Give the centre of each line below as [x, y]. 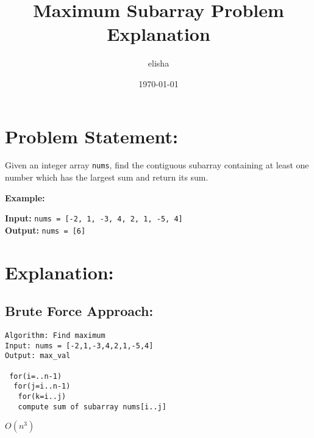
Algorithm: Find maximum [55, 336]
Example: [25, 197]
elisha [159, 63]
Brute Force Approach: [79, 311]
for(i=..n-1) [36, 376]
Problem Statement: [91, 136]
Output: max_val [38, 356]
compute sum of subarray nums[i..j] [92, 407]
